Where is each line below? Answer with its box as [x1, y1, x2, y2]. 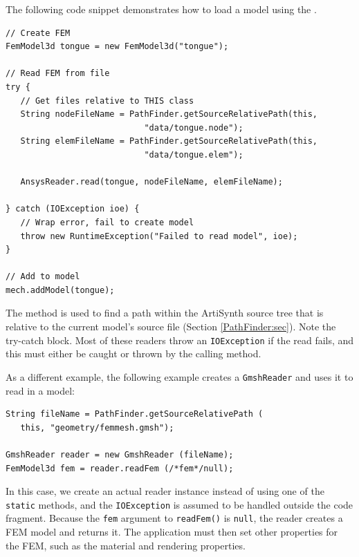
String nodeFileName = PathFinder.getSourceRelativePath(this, [20, 109, 318, 120]
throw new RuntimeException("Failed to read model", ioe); [20, 231, 298, 241]
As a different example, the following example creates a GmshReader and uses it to [6, 369, 353, 384]
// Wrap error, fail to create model [20, 217, 194, 227]
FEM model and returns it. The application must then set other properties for [6, 525, 338, 539]
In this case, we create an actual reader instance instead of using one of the [6, 484, 324, 498]
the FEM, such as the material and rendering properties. [6, 538, 246, 552]
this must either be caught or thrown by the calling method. [6, 346, 261, 361]
